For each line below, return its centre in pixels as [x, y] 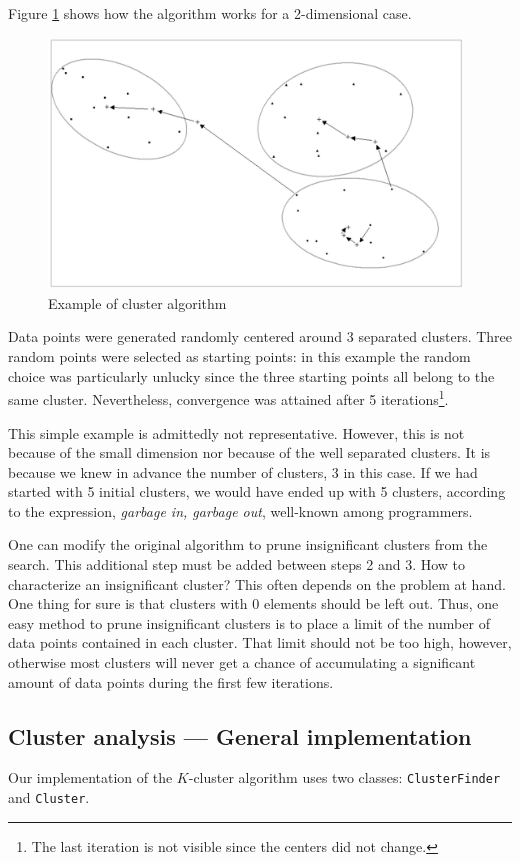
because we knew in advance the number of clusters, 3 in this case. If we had [243, 471]
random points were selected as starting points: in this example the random [239, 356]
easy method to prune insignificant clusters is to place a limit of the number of [249, 622]
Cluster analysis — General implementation [240, 735]
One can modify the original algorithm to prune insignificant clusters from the [248, 544]
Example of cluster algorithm [137, 302]
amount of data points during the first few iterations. [171, 681]
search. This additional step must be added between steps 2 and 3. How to [237, 564]
